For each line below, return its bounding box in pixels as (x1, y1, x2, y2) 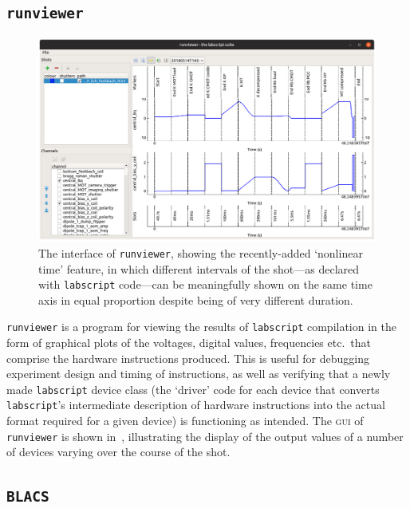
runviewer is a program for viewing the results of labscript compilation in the (6, 318, 396, 335)
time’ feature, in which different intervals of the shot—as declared (38, 260, 360, 277)
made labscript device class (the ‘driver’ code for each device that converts (6, 380, 380, 397)
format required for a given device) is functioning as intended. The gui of (6, 412, 364, 429)
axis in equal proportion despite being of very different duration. (38, 291, 353, 308)
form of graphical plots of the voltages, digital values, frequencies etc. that (6, 334, 371, 350)
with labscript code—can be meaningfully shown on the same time (38, 276, 373, 293)
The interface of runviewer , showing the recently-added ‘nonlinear (38, 244, 363, 261)
